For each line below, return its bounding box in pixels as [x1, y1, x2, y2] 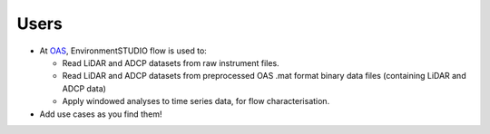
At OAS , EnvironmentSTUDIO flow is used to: [39, 45, 208, 56]
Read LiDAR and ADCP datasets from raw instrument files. [62, 57, 280, 68]
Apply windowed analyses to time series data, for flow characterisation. [62, 96, 330, 107]
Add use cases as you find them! [39, 109, 162, 120]
